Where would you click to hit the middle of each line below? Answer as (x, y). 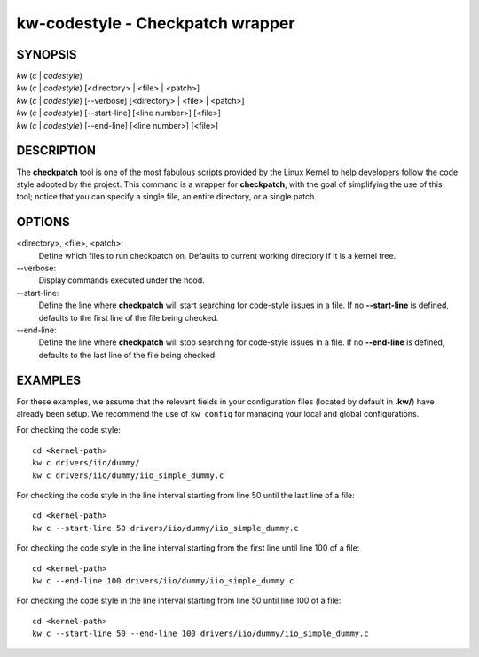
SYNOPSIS (47, 55)
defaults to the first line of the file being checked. (129, 317)
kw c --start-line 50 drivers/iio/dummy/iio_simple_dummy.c (165, 528)
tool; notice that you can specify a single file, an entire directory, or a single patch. (166, 197)
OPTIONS (43, 222)
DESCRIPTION (56, 151)
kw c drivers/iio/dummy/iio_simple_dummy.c (128, 475)
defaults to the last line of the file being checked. (128, 355)
